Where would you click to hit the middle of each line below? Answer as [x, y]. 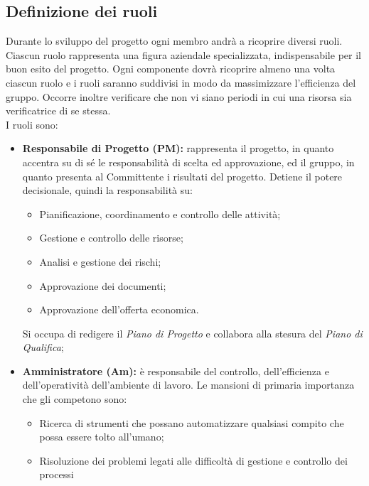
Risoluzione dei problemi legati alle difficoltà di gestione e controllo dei [193, 460]
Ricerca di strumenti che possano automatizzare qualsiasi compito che [192, 422]
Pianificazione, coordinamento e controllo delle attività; [160, 214]
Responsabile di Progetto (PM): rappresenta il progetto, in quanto [178, 148]
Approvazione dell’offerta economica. [119, 309]
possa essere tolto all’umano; [102, 437]
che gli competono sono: [75, 399]
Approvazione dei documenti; [103, 285]
